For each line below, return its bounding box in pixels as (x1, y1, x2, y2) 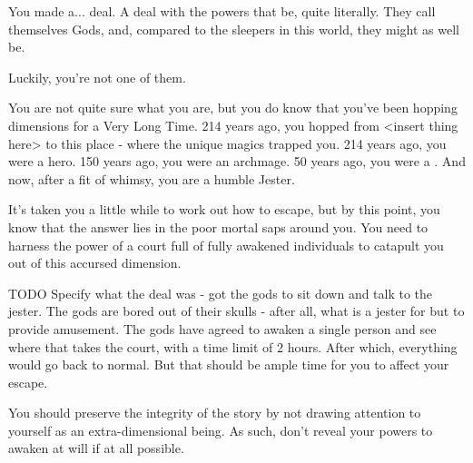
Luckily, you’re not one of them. (8, 67, 186, 86)
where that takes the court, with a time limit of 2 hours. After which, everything (8, 337, 458, 356)
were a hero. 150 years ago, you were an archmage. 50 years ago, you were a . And (8, 152, 466, 171)
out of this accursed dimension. (8, 253, 182, 272)
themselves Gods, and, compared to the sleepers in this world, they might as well (8, 19, 459, 38)
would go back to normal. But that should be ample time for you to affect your (8, 355, 449, 374)
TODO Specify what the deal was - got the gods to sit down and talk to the (8, 283, 433, 302)
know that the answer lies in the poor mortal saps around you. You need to (8, 217, 429, 236)
